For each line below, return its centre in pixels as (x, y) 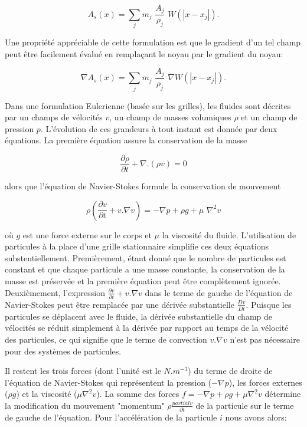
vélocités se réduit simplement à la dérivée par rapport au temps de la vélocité (147, 328)
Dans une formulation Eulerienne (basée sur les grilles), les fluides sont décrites (148, 105)
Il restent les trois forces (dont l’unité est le (83, 371)
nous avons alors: (256, 417)
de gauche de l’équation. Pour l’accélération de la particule (111, 417)
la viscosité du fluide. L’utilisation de (229, 234)
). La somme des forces (138, 394)
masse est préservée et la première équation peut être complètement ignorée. (143, 281)
